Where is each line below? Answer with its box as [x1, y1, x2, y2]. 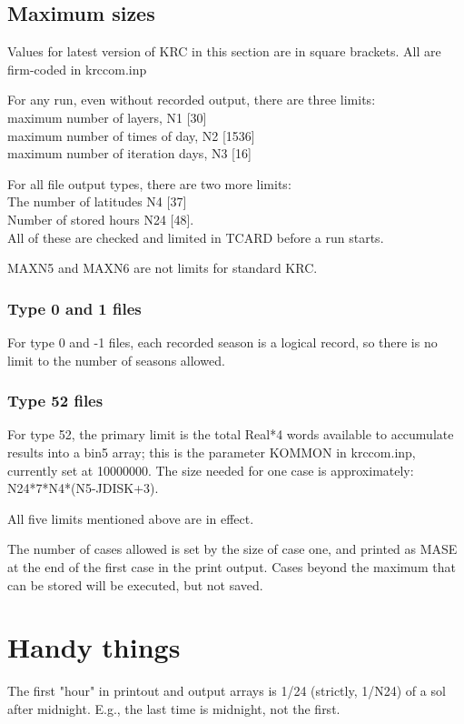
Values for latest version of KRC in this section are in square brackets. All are [7, 42, 441, 61]
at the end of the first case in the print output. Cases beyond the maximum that [7, 557, 456, 576]
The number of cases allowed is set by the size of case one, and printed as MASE [7, 539, 458, 558]
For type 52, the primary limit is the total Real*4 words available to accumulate [7, 425, 454, 444]
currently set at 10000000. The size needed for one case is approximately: [7, 460, 414, 479]
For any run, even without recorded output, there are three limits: [7, 90, 376, 109]
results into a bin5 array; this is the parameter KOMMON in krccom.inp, [7, 442, 416, 461]
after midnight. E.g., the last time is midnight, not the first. [7, 699, 341, 718]
